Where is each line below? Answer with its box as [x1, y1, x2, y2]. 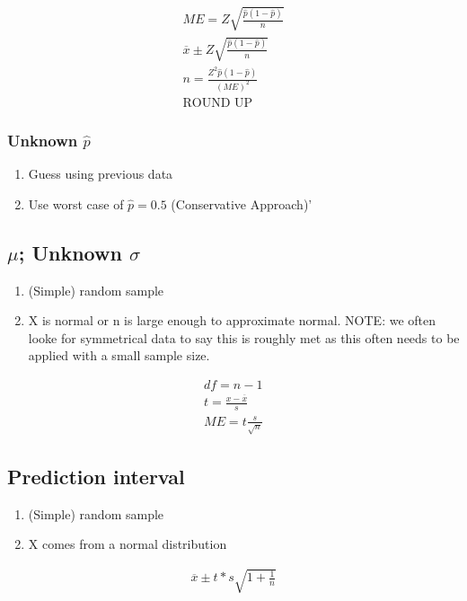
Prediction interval [7, 462, 185, 490]
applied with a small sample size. [28, 346, 210, 365]
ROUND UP [182, 97, 253, 110]
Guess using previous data [28, 164, 173, 183]
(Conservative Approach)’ [171, 194, 313, 213]
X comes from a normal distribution [28, 535, 227, 553]
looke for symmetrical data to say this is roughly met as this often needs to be [28, 328, 460, 347]
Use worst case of [28, 194, 124, 213]
